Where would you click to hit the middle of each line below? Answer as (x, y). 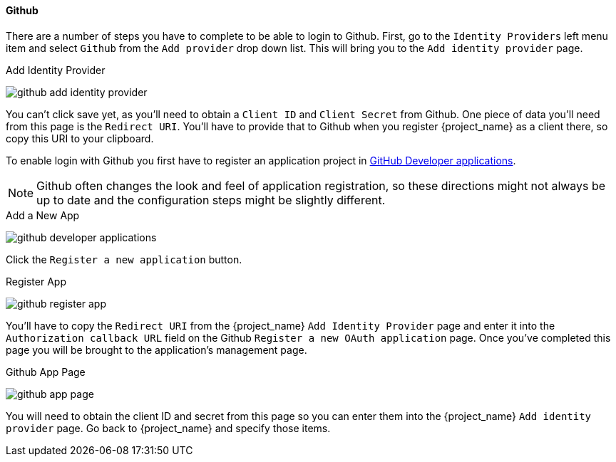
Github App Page (46, 372)
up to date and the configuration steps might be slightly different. (211, 200)
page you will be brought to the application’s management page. (156, 350)
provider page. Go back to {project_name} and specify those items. (168, 428)
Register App (36, 281)
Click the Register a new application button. (124, 259)
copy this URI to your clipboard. (80, 138)
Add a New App (43, 215)
